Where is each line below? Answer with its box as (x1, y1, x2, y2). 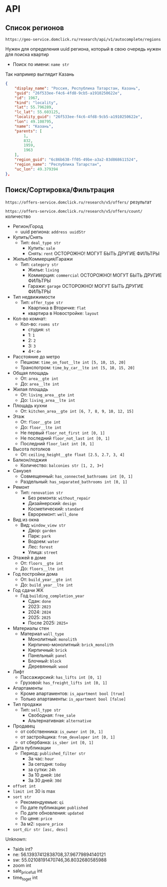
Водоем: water (28, 538, 60, 544)
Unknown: (5, 836, 27, 843)
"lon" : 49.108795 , (14, 119, 54, 124)
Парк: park (28, 533, 51, 539)
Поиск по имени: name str (12, 61, 69, 67)
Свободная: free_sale (28, 712, 76, 718)
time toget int (12, 875, 38, 882)
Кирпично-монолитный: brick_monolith (28, 642, 114, 648)
